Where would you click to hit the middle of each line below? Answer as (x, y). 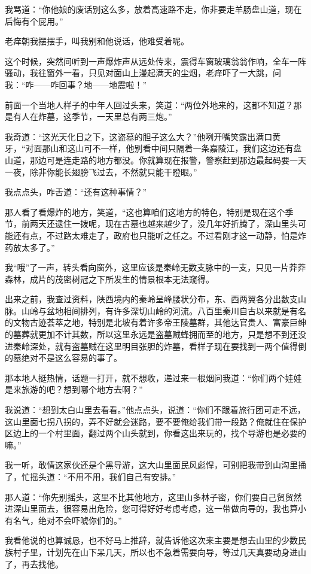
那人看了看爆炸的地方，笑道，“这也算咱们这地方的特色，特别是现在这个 (145, 212)
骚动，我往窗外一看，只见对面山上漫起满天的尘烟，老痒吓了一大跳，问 (143, 73)
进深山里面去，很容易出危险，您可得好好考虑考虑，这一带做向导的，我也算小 (155, 508)
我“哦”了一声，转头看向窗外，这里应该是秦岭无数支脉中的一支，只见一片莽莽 (155, 267)
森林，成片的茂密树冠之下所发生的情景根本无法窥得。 (109, 279)
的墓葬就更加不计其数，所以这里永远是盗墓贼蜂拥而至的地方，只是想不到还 (151, 334)
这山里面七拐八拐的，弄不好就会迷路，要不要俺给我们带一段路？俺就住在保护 (155, 421)
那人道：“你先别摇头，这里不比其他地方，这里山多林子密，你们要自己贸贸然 (153, 496)
